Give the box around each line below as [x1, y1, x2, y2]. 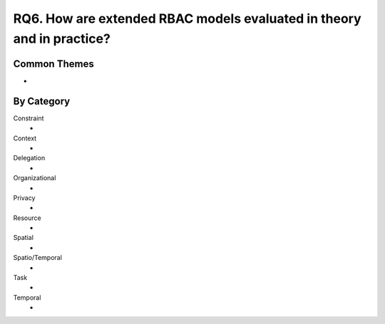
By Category [13, 95, 71, 107]
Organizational [13, 174, 56, 182]
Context [13, 134, 37, 142]
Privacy [13, 193, 36, 202]
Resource [13, 214, 42, 222]
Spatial [13, 234, 34, 242]
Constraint [13, 114, 44, 122]
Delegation [13, 154, 46, 162]
